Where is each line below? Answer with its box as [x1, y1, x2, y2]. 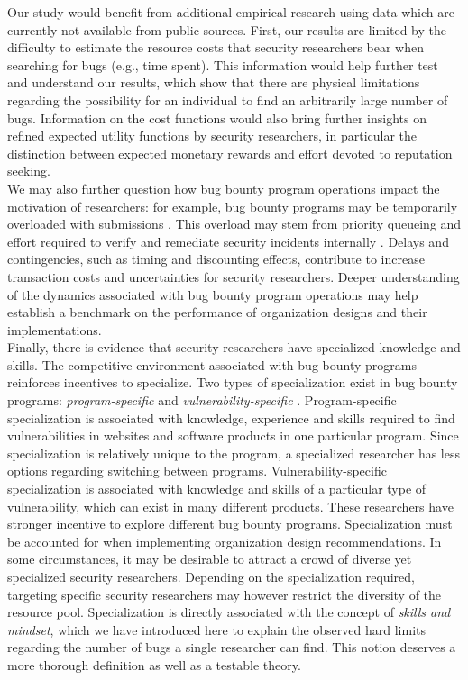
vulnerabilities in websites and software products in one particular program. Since [7, 426, 459, 445]
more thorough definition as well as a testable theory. [7, 655, 301, 674]
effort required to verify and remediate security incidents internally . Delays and [7, 231, 449, 250]
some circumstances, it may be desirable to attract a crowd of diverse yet [7, 549, 412, 568]
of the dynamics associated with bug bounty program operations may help [7, 285, 418, 304]
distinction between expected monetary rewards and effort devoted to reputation [7, 143, 453, 162]
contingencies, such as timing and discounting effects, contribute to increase [7, 249, 425, 268]
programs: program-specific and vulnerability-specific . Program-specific [7, 391, 397, 410]
